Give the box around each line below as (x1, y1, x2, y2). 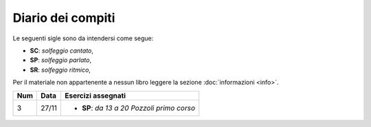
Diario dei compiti (12, 10, 115, 25)
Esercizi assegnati (65, 91, 126, 100)
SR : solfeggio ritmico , (30, 66, 91, 74)
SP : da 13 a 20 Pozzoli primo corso (82, 103, 196, 113)
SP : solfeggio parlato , (30, 56, 92, 64)
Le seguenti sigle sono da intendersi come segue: (12, 34, 154, 42)
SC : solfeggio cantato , (30, 46, 94, 55)
